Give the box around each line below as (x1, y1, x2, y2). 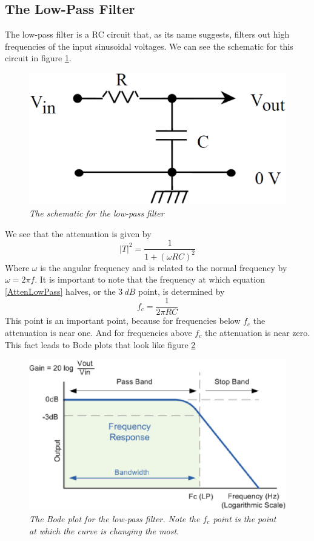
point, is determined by (138, 284, 225, 297)
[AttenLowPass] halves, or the (5, 284, 116, 297)
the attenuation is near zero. (204, 326, 310, 338)
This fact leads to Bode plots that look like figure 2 (5, 338, 196, 351)
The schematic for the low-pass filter (29, 206, 164, 219)
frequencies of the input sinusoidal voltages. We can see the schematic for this (5, 39, 293, 52)
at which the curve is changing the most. (29, 524, 179, 537)
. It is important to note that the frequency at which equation (35, 273, 265, 286)
